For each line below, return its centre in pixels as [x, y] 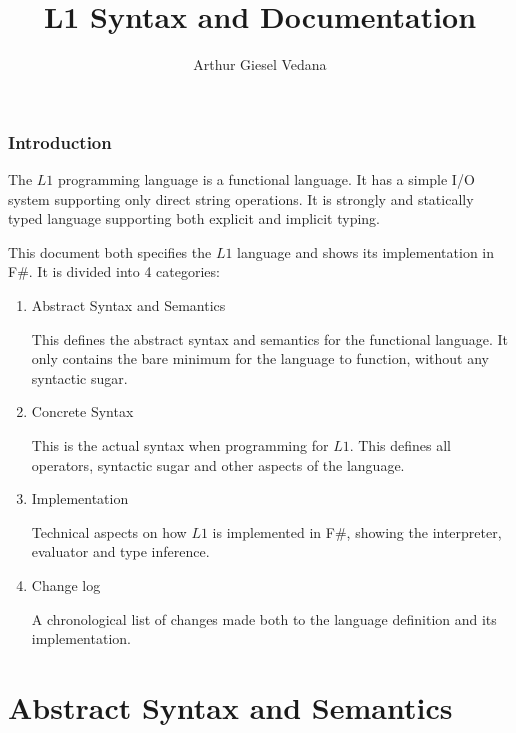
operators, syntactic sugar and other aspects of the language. [218, 464]
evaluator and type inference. [120, 551]
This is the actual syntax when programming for [180, 444]
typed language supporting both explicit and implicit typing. [194, 218]
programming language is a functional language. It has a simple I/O [266, 179]
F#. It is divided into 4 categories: [114, 271]
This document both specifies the [110, 251]
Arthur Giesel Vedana [260, 64]
